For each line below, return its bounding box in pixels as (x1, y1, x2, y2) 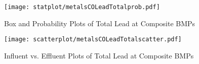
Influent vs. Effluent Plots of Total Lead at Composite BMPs (4, 50, 194, 60)
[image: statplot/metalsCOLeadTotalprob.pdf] (4, 4, 160, 11)
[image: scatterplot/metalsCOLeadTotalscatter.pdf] (4, 36, 182, 43)
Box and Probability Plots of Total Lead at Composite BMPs (4, 18, 195, 28)
